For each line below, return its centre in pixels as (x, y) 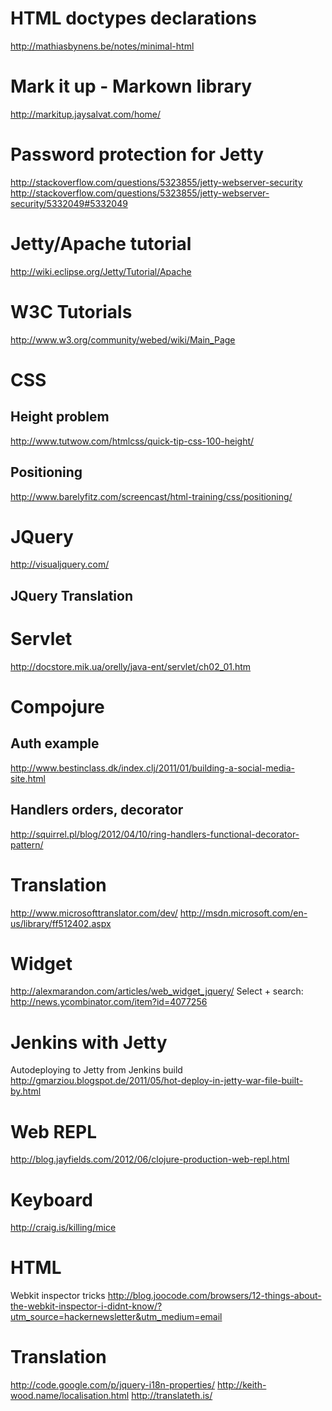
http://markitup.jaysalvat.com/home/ (86, 114)
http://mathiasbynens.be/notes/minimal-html (102, 46)
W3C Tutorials (71, 311)
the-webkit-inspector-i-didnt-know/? (86, 1306)
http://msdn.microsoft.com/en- (243, 913)
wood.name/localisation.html (70, 1396)
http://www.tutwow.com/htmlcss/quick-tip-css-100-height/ (132, 441)
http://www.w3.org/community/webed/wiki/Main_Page (123, 339)
